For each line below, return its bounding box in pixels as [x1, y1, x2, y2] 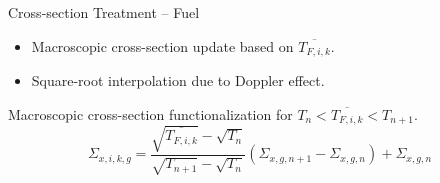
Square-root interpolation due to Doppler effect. [31, 70, 325, 91]
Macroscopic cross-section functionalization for [8, 103, 293, 124]
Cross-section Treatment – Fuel [8, 2, 200, 22]
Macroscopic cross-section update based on [31, 35, 294, 56]
